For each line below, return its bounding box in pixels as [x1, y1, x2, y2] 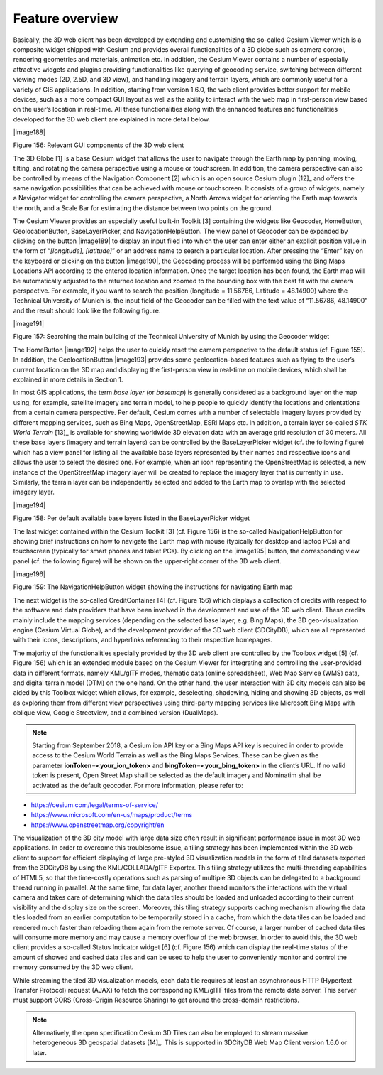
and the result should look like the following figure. [13, 306, 161, 315]
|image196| [13, 570, 46, 578]
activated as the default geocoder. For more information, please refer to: [32, 781, 244, 789]
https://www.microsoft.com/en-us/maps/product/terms [30, 811, 193, 819]
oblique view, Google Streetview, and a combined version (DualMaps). [13, 708, 218, 717]
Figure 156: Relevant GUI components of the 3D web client [13, 141, 184, 149]
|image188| [13, 128, 46, 136]
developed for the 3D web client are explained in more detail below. [13, 114, 211, 124]
